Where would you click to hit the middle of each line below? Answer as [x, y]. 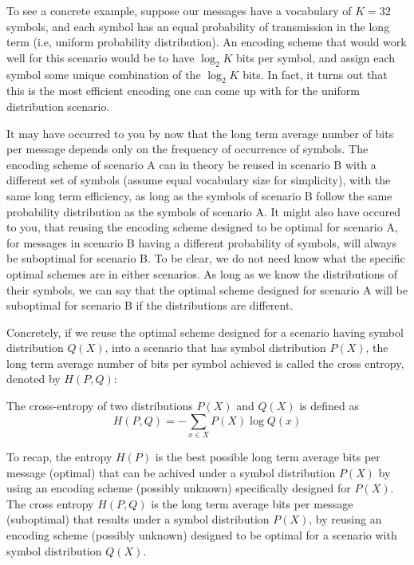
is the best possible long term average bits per [268, 456]
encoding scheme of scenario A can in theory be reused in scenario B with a [191, 164]
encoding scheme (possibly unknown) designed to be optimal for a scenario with [202, 534]
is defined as [329, 406]
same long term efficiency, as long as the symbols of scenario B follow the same [199, 195]
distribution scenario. [58, 106]
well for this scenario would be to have [101, 57]
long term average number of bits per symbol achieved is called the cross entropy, [205, 363]
